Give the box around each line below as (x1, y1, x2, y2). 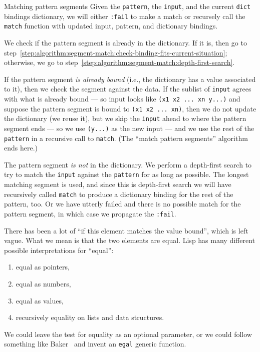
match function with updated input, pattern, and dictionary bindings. (4, 20, 218, 31)
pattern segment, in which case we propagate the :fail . (4, 208, 176, 218)
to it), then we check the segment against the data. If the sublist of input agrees (4, 83, 251, 94)
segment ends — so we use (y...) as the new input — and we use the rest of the (4, 122, 254, 133)
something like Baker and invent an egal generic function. (4, 338, 186, 349)
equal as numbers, (16, 278, 71, 288)
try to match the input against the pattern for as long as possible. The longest (4, 169, 249, 179)
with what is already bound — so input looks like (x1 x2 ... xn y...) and (4, 93, 240, 103)
